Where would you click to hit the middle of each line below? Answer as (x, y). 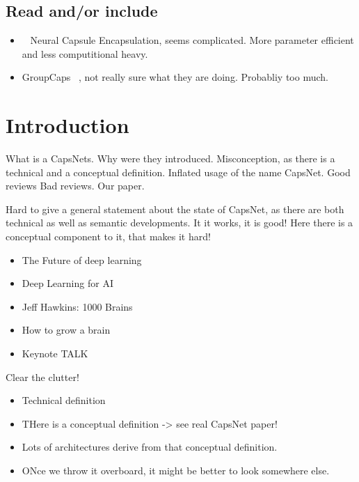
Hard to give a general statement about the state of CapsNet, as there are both (175, 209)
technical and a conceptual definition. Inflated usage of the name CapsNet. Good (178, 172)
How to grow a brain (66, 330)
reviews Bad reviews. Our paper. (75, 186)
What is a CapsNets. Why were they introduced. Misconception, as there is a (170, 158)
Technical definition (64, 400)
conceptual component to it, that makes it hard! (108, 236)
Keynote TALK (55, 353)
